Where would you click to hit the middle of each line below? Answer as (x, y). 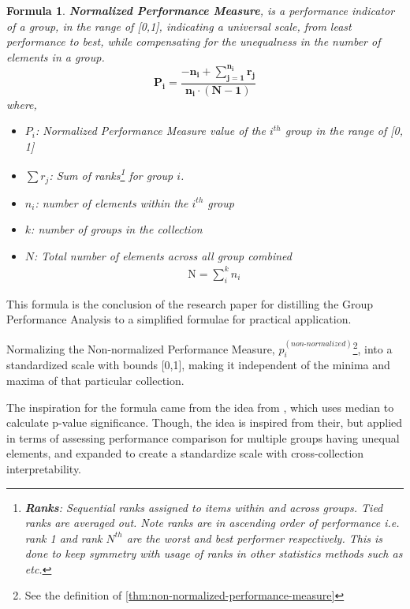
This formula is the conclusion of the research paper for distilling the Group (190, 303)
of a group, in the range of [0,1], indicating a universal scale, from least (179, 26)
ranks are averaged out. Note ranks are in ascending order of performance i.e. (212, 523)
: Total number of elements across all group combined (163, 255)
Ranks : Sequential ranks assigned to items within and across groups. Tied (204, 507)
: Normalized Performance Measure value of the (150, 131)
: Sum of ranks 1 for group (111, 174)
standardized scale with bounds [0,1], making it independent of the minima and (198, 365)
